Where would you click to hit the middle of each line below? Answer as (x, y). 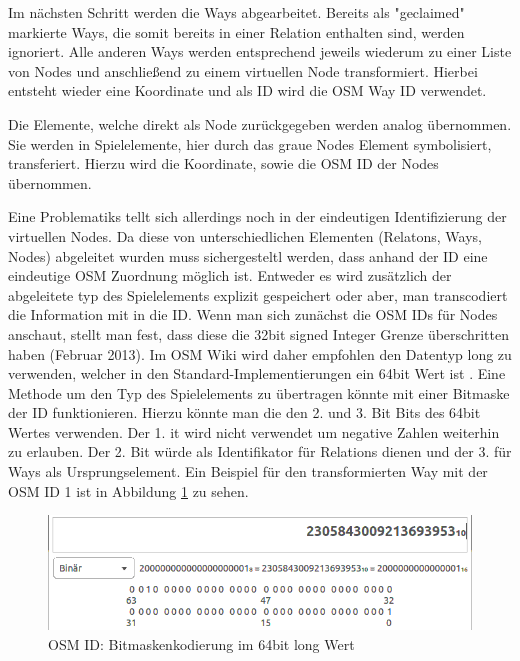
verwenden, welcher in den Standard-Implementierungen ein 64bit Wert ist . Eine (257, 373)
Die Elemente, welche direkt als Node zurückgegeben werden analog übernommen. (260, 123)
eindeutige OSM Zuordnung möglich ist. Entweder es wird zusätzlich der (230, 275)
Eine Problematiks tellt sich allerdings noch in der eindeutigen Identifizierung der (257, 216)
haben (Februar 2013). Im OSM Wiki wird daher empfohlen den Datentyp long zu (260, 353)
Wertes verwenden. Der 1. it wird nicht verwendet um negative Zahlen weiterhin (254, 431)
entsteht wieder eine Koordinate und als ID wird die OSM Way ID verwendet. (247, 90)
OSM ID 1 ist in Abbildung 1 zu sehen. (128, 490)
